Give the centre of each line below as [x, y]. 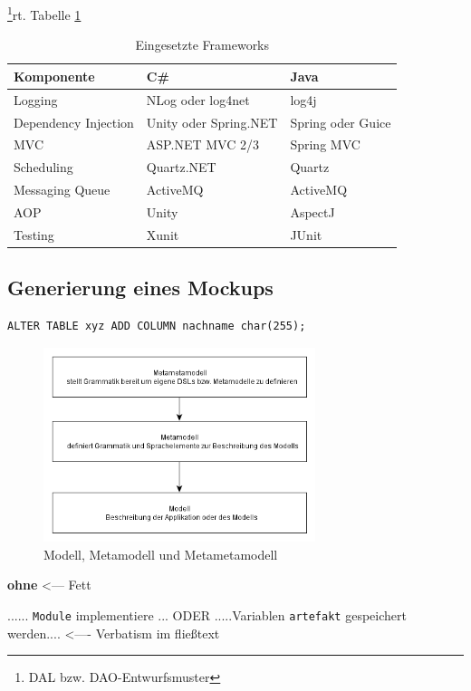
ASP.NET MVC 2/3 [202, 144]
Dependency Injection [74, 122]
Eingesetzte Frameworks [202, 45]
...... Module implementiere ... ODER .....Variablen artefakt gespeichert [207, 614]
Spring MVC [325, 144]
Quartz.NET [181, 167]
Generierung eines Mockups [140, 288]
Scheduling [43, 167]
